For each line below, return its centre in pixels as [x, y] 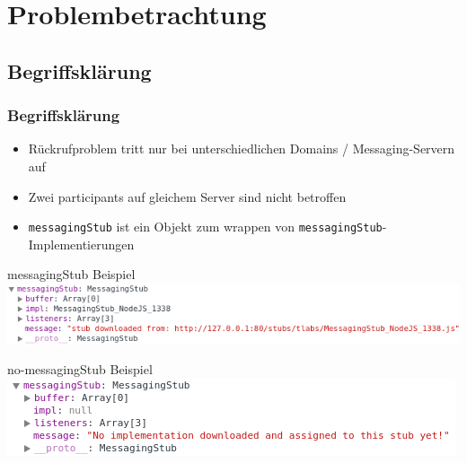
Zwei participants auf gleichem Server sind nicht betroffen [187, 196]
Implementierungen [81, 244]
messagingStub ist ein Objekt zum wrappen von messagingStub [205, 227]
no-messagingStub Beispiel [80, 369]
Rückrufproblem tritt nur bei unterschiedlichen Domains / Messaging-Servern [242, 149]
